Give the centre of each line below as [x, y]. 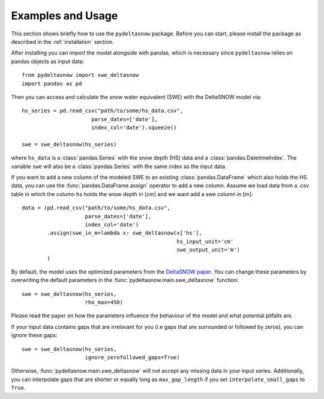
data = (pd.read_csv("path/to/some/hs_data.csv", [96, 208]
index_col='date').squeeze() [134, 128]
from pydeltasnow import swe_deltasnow [80, 75]
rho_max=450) [104, 302]
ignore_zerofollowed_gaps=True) [132, 358]
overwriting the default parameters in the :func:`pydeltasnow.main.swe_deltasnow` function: [125, 280]
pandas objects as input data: [48, 61]
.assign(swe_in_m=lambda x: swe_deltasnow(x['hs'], [124, 233]
